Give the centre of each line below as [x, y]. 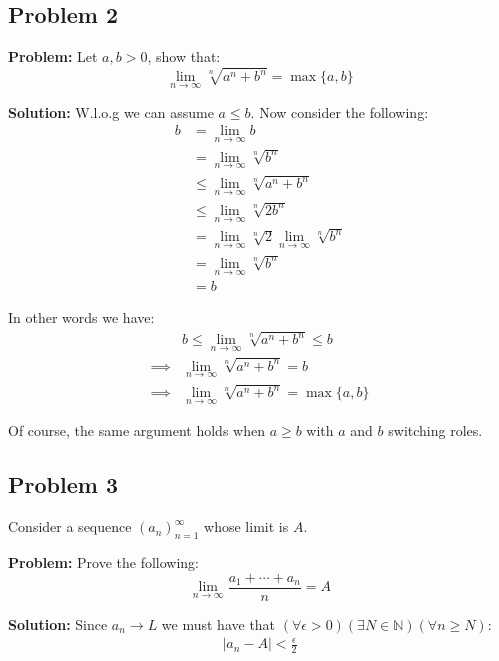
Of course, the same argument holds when [136, 430]
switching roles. [435, 430]
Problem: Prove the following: [103, 561]
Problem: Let [53, 56]
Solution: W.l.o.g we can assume [111, 111]
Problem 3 [63, 484]
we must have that [218, 623]
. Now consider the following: [339, 111]
